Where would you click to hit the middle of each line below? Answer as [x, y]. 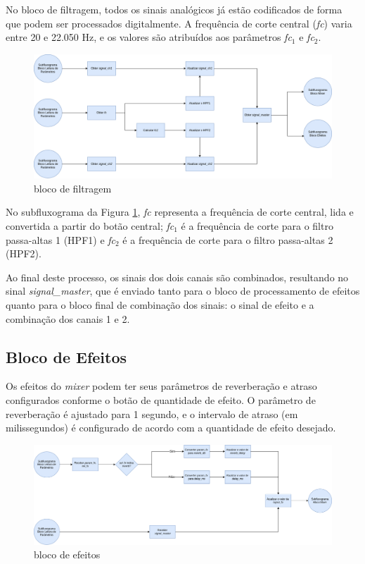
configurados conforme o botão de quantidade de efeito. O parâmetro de [161, 399]
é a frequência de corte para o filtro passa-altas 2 [228, 239]
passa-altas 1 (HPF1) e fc [61, 239]
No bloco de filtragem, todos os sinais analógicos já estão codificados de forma [174, 9]
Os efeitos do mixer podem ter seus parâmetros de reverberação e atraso [161, 386]
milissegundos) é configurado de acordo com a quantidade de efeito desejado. [171, 428]
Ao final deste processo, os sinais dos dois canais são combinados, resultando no [177, 277]
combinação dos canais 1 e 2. [68, 318]
